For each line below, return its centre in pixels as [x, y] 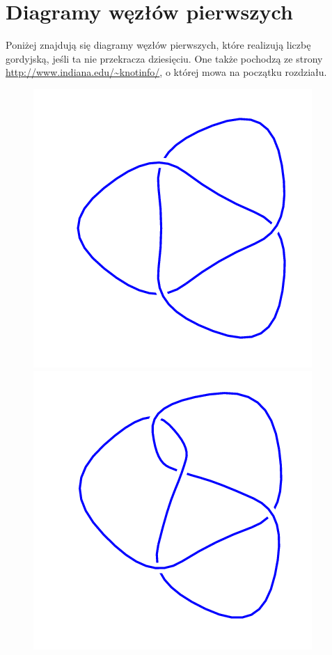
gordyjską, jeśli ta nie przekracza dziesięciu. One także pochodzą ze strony [164, 58]
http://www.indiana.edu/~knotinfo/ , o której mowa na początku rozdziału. [166, 72]
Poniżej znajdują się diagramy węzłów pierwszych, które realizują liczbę [158, 45]
